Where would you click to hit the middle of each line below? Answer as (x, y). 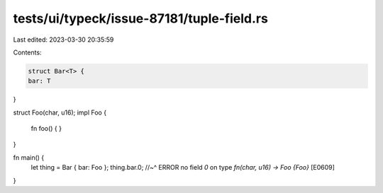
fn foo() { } (46, 129)
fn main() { (29, 157)
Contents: (27, 52)
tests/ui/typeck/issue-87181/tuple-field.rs (141, 18)
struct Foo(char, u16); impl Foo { (60, 112)
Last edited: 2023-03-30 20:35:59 (63, 40)
